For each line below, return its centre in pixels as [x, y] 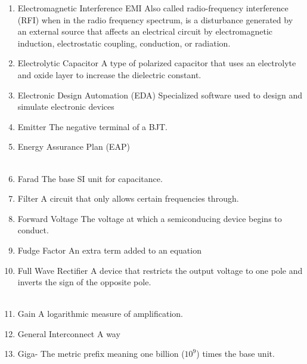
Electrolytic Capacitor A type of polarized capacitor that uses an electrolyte [157, 63]
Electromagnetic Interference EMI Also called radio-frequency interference [153, 8]
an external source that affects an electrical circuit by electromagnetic [145, 31]
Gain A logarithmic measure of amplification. [100, 314]
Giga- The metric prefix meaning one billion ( [101, 354]
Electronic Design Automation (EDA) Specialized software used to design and [160, 95]
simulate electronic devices [66, 107]
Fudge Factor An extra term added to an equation [109, 250]
